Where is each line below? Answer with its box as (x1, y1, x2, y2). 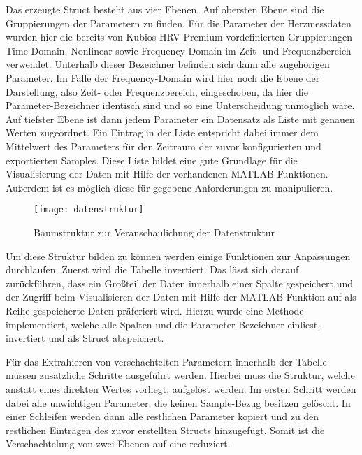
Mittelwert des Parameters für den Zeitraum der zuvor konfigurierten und (6, 138, 321, 153)
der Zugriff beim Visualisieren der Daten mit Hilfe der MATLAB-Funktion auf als (6, 289, 356, 304)
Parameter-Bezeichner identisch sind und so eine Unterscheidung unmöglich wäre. (6, 98, 355, 113)
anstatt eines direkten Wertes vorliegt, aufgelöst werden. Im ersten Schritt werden (6, 381, 356, 396)
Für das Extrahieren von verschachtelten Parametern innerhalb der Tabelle (6, 354, 327, 368)
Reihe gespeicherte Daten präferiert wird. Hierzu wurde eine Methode (6, 303, 304, 317)
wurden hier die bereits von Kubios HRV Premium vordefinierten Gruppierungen (6, 29, 353, 44)
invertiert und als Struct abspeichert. (6, 331, 164, 345)
